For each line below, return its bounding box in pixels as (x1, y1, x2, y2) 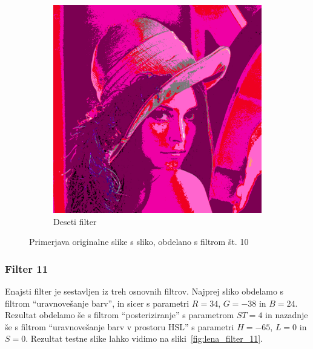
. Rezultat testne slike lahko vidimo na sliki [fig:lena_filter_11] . (25, 332, 263, 345)
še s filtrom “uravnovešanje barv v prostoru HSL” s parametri (5, 320, 234, 333)
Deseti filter (53, 215, 97, 227)
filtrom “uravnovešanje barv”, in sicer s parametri (5, 296, 189, 309)
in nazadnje (265, 308, 308, 321)
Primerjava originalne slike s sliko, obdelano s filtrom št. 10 (29, 235, 249, 248)
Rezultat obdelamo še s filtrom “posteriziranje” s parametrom (5, 308, 234, 321)
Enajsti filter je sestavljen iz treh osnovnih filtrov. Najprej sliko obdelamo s (5, 285, 284, 297)
